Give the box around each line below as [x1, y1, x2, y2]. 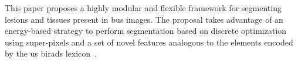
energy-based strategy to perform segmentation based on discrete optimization [5, 24, 287, 37]
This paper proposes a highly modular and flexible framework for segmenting [5, 2, 282, 13]
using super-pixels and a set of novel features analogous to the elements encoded [5, 36, 293, 48]
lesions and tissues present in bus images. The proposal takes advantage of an [5, 13, 283, 25]
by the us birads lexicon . [5, 47, 97, 60]
